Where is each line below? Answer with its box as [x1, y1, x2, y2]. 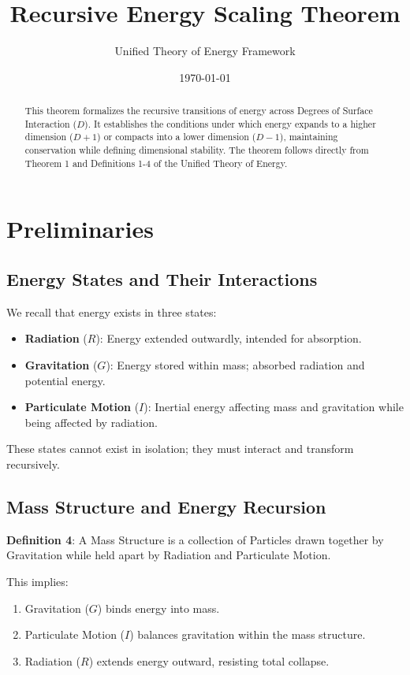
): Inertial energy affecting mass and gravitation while [143, 399, 404, 415]
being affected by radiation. [24, 414, 158, 430]
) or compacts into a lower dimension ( [97, 130, 256, 143]
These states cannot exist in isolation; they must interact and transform [6, 440, 354, 457]
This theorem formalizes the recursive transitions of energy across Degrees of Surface [24, 104, 373, 117]
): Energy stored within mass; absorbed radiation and [106, 356, 365, 373]
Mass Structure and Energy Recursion [6, 494, 326, 518]
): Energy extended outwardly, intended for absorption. [95, 330, 362, 347]
